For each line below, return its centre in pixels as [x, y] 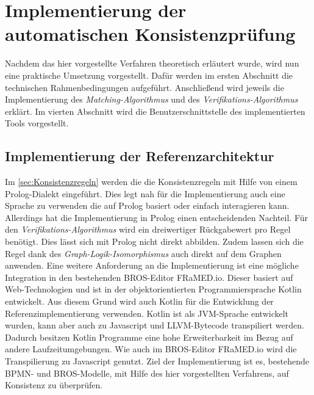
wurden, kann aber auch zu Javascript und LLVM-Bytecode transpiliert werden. [155, 325]
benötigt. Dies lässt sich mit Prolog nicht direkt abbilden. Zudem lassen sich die [154, 241]
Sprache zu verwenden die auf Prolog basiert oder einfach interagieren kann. [147, 205]
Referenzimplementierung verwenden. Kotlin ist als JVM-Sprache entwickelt [147, 313]
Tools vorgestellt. [37, 123]
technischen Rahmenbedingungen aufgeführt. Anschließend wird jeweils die [145, 87]
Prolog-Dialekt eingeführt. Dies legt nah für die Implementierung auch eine [145, 193]
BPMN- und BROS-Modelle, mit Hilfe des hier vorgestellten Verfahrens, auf [147, 373]
